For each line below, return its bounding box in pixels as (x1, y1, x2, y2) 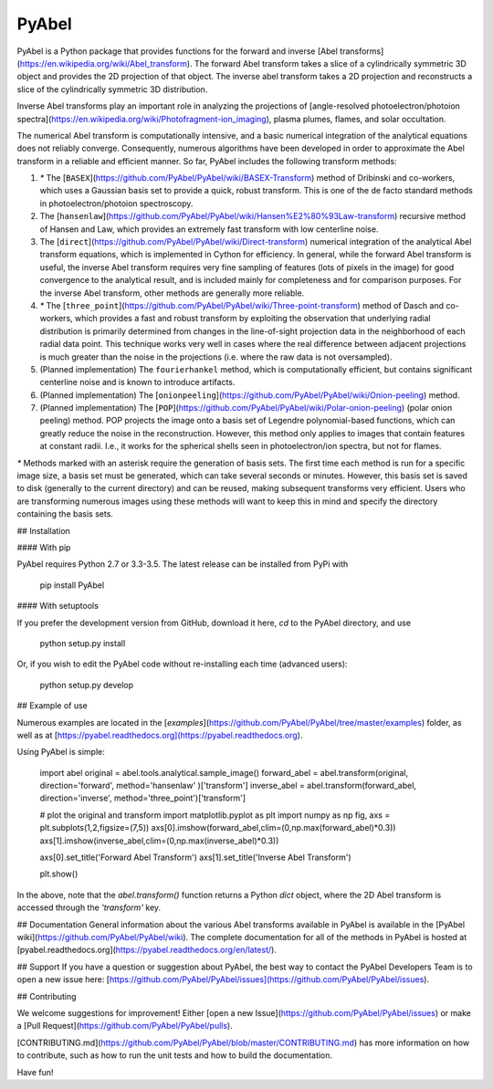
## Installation (16, 525, 70, 536)
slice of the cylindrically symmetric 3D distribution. (16, 83, 208, 95)
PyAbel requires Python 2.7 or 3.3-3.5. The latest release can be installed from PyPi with (16, 559, 349, 570)
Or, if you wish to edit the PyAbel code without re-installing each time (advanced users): (16, 658, 348, 670)
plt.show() (39, 868, 79, 880)
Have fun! (16, 1066, 54, 1077)
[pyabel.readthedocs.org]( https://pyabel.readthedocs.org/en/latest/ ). (16, 945, 278, 956)
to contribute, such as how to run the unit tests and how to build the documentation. (16, 1050, 333, 1061)
